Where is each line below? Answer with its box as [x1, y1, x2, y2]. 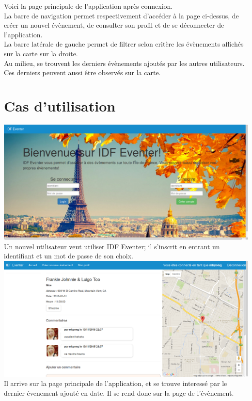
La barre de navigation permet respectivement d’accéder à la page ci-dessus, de [4, 10, 239, 20]
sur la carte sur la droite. [4, 48, 78, 58]
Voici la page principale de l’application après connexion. [4, 1, 173, 11]
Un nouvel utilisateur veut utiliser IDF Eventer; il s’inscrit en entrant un [4, 241, 220, 251]
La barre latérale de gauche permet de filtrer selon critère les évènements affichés [4, 39, 244, 49]
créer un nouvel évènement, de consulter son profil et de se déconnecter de [4, 20, 224, 30]
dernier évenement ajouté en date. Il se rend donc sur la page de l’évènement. [4, 387, 234, 398]
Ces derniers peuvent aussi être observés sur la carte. [4, 67, 161, 78]
